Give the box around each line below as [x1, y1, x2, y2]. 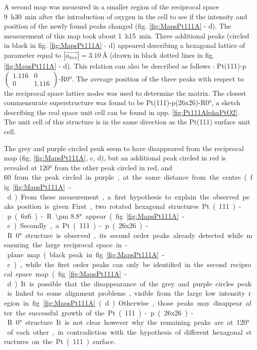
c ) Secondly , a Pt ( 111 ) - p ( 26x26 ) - [7, 220, 148, 231]
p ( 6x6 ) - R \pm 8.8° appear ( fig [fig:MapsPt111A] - [7, 210, 184, 221]
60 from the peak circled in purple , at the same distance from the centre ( [4, 172, 247, 182]
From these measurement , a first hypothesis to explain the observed [21, 191, 239, 201]
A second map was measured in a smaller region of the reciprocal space [4, 1, 220, 11]
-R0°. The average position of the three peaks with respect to [58, 73, 244, 83]
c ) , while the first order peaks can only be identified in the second [7, 259, 227, 269]
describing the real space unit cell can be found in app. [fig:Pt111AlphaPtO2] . [4, 107, 240, 117]
